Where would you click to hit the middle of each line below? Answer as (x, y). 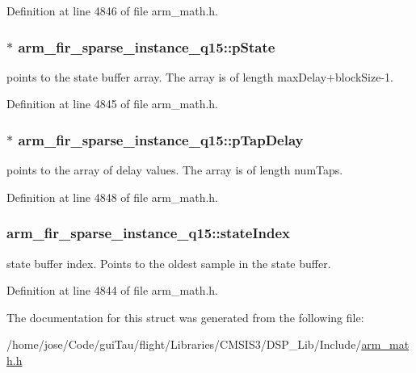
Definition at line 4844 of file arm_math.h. (112, 290)
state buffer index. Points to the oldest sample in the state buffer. (169, 263)
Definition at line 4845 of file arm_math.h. (112, 104)
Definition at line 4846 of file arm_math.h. (112, 10)
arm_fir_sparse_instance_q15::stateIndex (149, 233)
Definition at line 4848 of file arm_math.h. (112, 197)
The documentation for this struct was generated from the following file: (185, 317)
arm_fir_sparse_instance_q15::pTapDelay (161, 139)
